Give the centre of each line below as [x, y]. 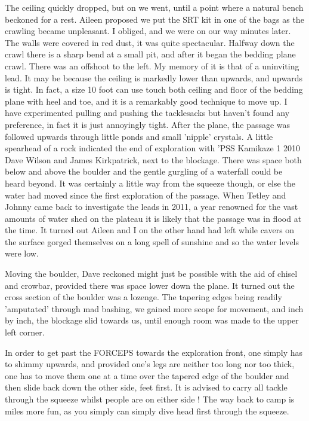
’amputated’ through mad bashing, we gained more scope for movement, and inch [154, 308]
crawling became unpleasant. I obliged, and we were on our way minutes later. [148, 31]
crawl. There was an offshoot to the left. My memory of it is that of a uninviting [152, 65]
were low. [22, 253]
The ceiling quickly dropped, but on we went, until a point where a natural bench [154, 7]
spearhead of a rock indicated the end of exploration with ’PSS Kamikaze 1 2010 [153, 148]
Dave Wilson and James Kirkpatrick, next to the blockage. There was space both [153, 159]
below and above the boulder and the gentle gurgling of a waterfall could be [144, 171]
